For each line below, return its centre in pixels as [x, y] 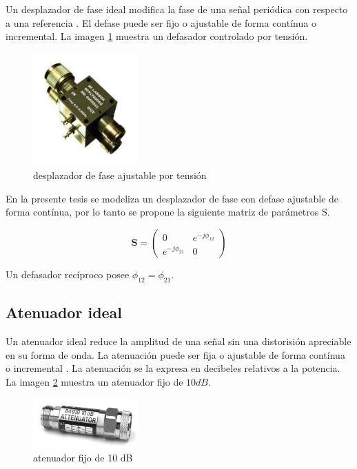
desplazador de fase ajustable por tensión [120, 175]
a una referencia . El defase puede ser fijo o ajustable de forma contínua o [161, 22]
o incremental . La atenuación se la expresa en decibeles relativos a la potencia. [173, 368]
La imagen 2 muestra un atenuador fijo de [94, 381]
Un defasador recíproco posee [68, 274]
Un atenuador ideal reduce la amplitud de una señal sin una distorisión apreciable [178, 341]
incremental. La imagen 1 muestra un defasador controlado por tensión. [157, 36]
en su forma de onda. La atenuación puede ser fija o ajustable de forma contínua [175, 354]
